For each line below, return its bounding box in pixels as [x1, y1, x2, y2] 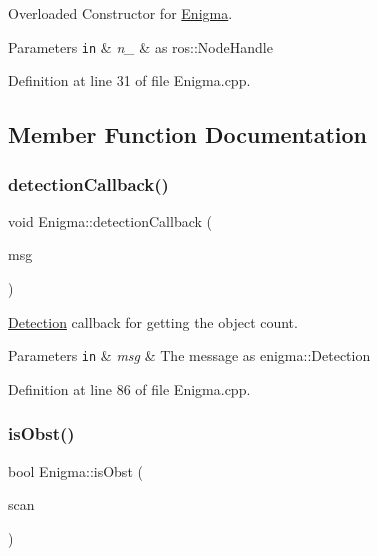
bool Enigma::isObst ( [8, 460, 143, 481]
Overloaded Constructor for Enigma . [8, 3, 233, 23]
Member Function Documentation [8, 119, 368, 150]
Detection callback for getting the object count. [8, 311, 298, 332]
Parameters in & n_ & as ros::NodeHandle [8, 36, 273, 57]
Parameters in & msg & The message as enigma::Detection [8, 345, 371, 366]
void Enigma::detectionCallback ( [8, 210, 212, 231]
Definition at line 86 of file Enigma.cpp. [8, 378, 251, 399]
